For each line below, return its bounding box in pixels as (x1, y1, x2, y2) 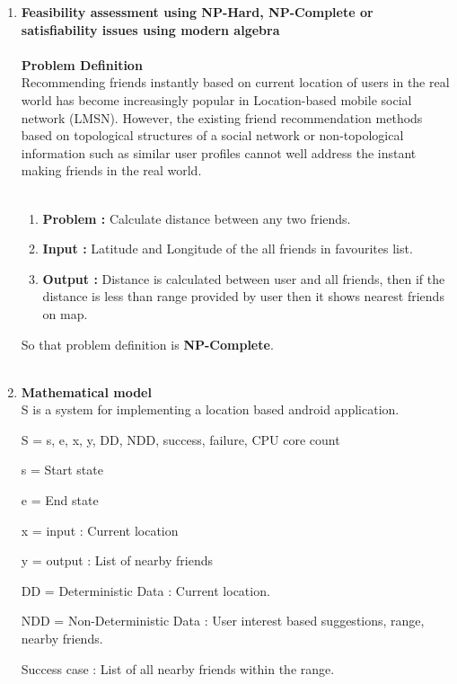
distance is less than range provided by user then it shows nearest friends (42, 287, 444, 306)
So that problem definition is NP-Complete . (21, 334, 274, 353)
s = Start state (21, 460, 103, 479)
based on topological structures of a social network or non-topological (21, 126, 404, 145)
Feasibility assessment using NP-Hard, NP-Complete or (21, 3, 374, 21)
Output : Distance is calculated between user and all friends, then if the (42, 269, 445, 288)
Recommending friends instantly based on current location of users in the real (21, 73, 450, 92)
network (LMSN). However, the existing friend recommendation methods (21, 108, 423, 127)
